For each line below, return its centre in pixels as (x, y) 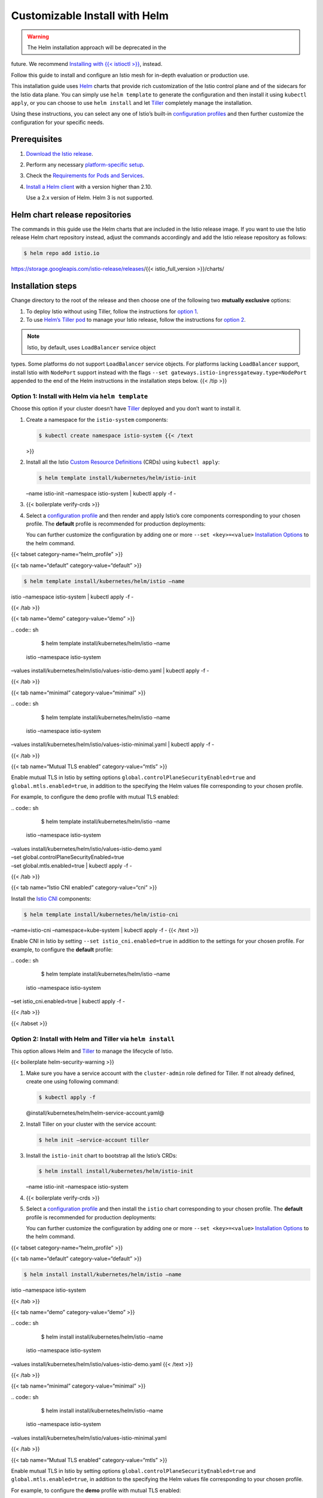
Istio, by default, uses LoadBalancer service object (92, 347)
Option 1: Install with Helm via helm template (80, 396)
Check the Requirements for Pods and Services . (85, 176)
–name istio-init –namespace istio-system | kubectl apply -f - (101, 493)
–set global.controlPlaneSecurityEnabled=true (68, 857)
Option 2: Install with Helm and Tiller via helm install (93, 1038)
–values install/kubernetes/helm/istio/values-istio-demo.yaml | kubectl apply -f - (110, 671)
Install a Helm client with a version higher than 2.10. (89, 186)
